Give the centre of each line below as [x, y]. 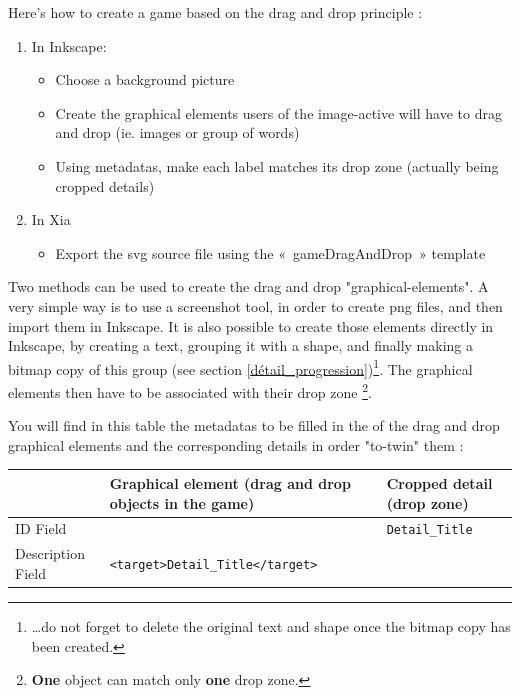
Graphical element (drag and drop [230, 482]
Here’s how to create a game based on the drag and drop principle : [215, 12]
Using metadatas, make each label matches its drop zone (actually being [277, 165]
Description [50, 553]
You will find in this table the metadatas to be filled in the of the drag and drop [254, 425]
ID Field [41, 528]
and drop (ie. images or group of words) [177, 132]
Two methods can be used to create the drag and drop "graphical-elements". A [248, 286]
